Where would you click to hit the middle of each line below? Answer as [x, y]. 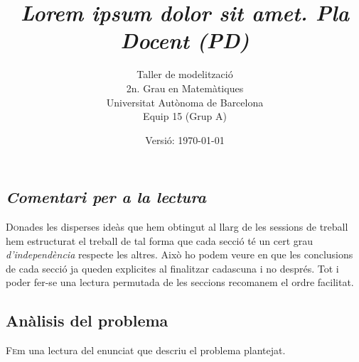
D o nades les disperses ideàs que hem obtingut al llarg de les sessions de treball [177, 227]
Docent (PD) [185, 40]
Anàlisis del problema [87, 320]
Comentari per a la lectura [106, 197]
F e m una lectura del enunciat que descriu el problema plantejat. [146, 350]
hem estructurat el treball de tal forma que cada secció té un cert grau [160, 240]
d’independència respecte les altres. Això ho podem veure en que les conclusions [179, 254]
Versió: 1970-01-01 [185, 139]
